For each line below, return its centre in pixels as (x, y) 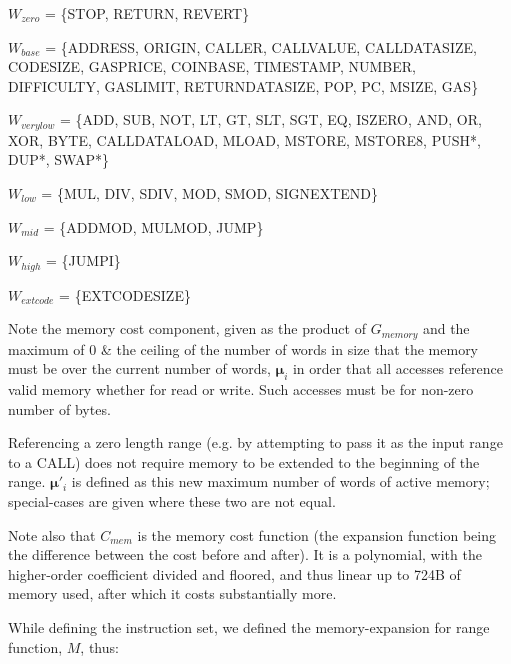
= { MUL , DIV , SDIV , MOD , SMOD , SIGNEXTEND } (209, 193)
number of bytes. (59, 408)
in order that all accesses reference (397, 368)
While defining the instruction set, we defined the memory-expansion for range (249, 627)
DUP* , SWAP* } (58, 159)
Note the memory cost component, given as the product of (187, 328)
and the (446, 328)
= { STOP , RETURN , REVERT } (147, 13)
